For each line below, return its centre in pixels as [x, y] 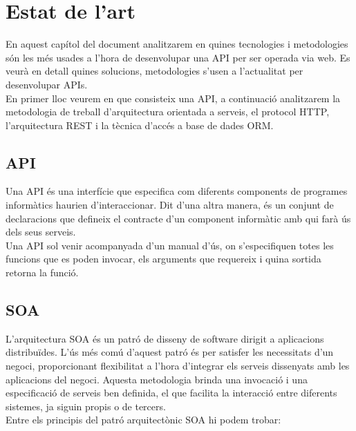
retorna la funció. [42, 272]
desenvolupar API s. [47, 84]
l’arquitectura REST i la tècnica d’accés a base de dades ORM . [140, 125]
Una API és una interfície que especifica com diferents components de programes [177, 191]
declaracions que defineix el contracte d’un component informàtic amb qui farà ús [178, 218]
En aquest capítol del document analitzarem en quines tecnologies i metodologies [177, 44]
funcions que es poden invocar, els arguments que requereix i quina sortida [163, 259]
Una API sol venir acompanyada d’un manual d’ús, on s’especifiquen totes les [170, 245]
